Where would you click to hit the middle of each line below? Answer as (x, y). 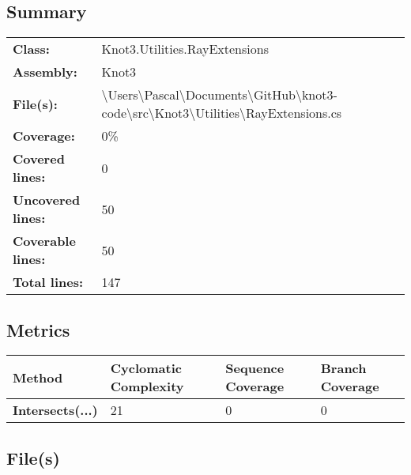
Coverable (44, 241)
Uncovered (47, 200)
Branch (343, 368)
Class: (31, 49)
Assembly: (45, 72)
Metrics (38, 329)
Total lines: (48, 282)
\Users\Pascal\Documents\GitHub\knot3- (219, 95)
